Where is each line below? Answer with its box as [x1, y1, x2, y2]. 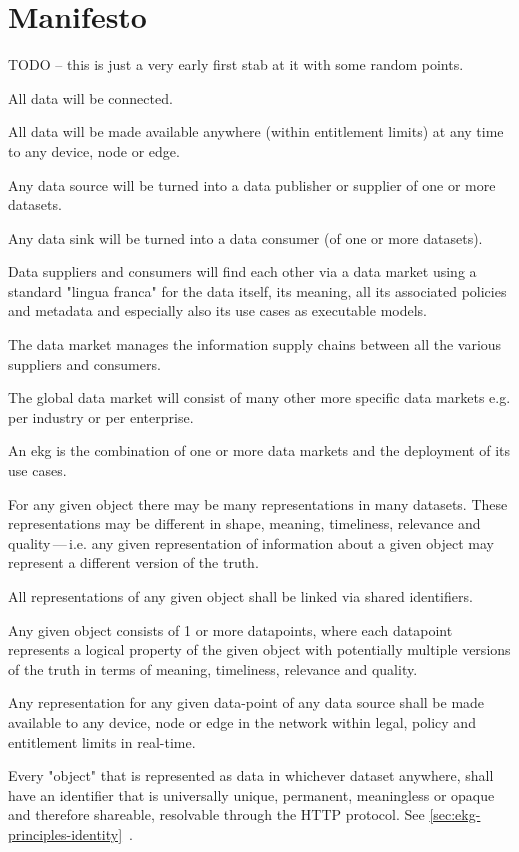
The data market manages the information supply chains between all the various [8, 334, 502, 355]
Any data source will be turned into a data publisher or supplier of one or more [8, 174, 496, 195]
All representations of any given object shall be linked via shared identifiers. [8, 586, 473, 606]
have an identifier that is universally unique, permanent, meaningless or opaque [8, 784, 495, 805]
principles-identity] [8, 823, 123, 844]
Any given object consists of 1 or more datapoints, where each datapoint [8, 619, 453, 640]
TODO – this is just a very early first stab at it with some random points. [8, 54, 464, 75]
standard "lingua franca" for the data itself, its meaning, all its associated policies [8, 280, 507, 301]
